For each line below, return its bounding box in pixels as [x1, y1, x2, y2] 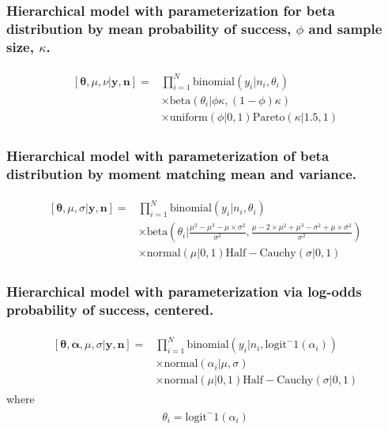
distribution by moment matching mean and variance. [6, 163, 356, 183]
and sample [308, 18, 382, 38]
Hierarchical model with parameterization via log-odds [6, 282, 362, 301]
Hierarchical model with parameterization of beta [6, 145, 330, 165]
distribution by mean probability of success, [6, 18, 292, 38]
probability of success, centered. [6, 300, 214, 320]
